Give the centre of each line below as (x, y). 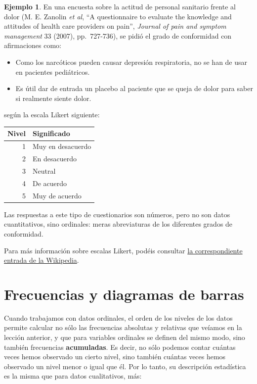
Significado (51, 133)
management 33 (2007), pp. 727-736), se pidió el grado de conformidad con (118, 35)
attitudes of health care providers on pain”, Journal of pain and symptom (115, 26)
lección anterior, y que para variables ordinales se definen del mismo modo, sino (125, 337)
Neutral (44, 170)
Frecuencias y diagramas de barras (124, 294)
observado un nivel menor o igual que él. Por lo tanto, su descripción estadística (125, 366)
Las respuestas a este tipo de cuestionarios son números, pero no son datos (117, 214)
